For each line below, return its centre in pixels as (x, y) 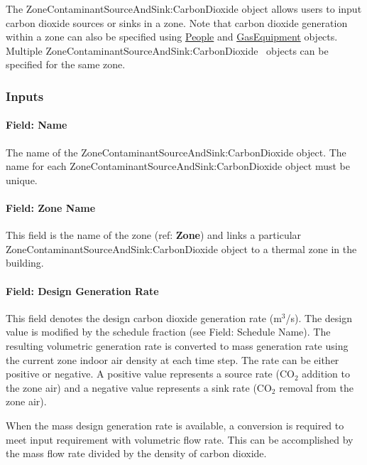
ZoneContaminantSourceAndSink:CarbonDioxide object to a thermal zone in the (181, 248)
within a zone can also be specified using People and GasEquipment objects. (172, 37)
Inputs (25, 96)
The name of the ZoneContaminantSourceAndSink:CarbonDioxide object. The (176, 152)
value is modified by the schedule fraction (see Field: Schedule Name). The (168, 332)
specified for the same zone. (66, 64)
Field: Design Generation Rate (82, 290)
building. (25, 263)
